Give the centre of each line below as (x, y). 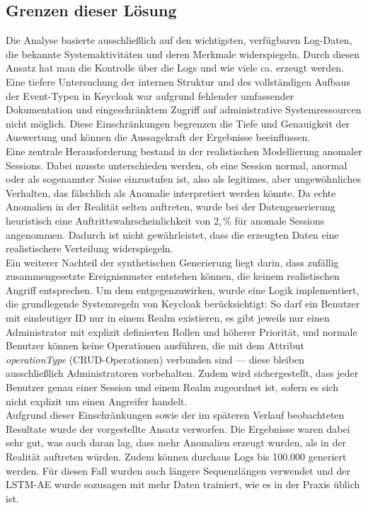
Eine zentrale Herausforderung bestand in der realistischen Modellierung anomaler (184, 151)
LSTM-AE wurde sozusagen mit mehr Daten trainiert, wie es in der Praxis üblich (183, 484)
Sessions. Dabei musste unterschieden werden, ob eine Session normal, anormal (177, 165)
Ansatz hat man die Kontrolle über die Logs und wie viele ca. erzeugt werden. (175, 68)
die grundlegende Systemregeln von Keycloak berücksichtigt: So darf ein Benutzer (183, 304)
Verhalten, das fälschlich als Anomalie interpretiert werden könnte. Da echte (171, 192)
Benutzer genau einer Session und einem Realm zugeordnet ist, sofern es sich (172, 387)
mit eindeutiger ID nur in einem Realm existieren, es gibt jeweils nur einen (168, 318)
